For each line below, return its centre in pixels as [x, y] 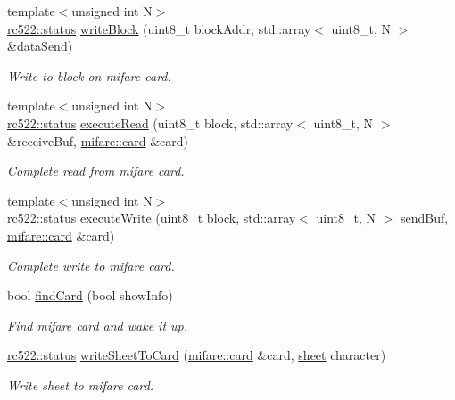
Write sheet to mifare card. [81, 384]
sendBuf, [425, 218]
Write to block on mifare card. [89, 75]
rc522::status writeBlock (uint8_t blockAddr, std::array [159, 28]
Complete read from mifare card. [96, 171]
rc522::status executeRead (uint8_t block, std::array [150, 122]
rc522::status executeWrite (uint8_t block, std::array [152, 218]
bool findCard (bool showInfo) [90, 295]
